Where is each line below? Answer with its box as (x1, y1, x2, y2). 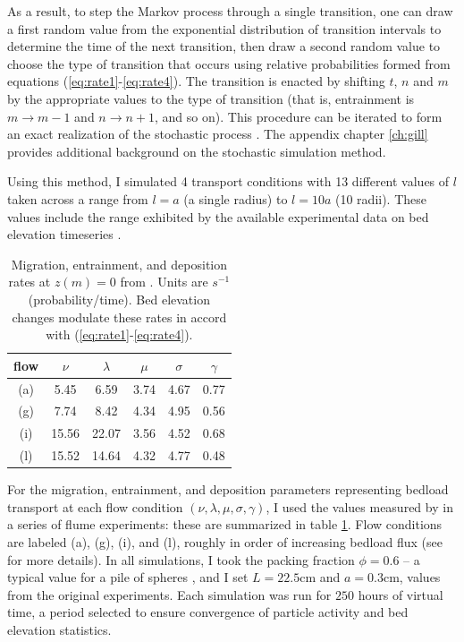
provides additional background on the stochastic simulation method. (7, 141, 386, 160)
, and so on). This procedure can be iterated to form (155, 107, 443, 125)
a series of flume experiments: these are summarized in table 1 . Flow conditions (7, 515, 443, 534)
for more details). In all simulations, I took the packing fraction (7, 550, 355, 569)
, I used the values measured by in (266, 497, 453, 516)
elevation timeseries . (7, 225, 122, 244)
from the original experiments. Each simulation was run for (7, 585, 332, 603)
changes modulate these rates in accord (12, 307, 227, 326)
